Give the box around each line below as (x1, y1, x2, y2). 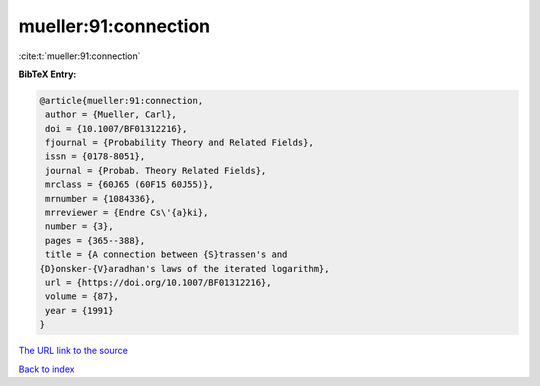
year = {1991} (45, 305, 114, 316)
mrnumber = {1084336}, (45, 193, 157, 204)
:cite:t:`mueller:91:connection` (18, 50, 141, 62)
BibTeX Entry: (18, 68, 77, 80)
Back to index (18, 363, 75, 375)
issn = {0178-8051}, (45, 151, 146, 162)
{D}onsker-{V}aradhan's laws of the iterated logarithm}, (39, 263, 330, 274)
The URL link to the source (18, 345, 129, 357)
